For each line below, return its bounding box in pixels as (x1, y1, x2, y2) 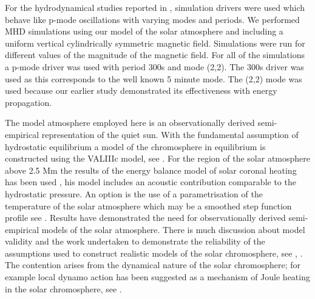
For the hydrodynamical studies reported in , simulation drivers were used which (5, 1, 305, 13)
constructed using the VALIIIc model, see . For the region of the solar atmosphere (5, 152, 310, 165)
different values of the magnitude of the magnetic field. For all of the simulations (5, 48, 305, 61)
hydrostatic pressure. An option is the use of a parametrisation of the (5, 187, 263, 200)
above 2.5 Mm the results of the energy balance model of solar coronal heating (5, 163, 297, 176)
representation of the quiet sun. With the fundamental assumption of (41, 128, 299, 140)
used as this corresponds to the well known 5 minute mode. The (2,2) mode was (5, 72, 302, 85)
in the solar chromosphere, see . (5, 282, 122, 295)
